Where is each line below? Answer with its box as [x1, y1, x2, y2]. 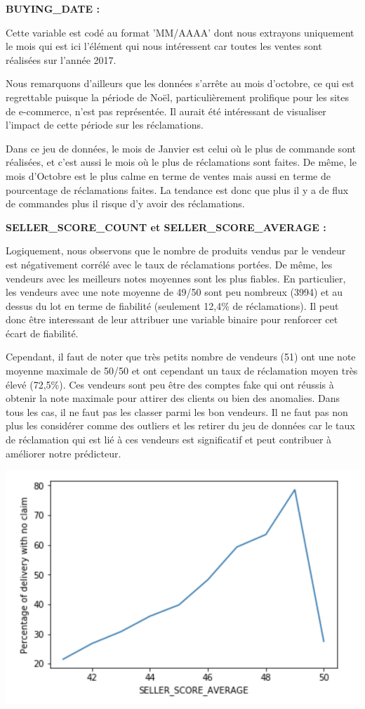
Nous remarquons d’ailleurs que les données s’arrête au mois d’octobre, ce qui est [6, 76, 354, 91]
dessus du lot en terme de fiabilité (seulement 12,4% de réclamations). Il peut [6, 298, 339, 313]
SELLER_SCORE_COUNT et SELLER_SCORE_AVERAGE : [6, 219, 326, 234]
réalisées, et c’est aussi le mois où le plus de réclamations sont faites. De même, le [6, 155, 357, 169]
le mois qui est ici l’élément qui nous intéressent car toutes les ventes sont [6, 39, 322, 53]
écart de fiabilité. [6, 325, 79, 340]
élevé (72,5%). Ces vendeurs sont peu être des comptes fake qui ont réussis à [6, 377, 334, 391]
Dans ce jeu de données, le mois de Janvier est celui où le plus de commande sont [6, 141, 356, 155]
